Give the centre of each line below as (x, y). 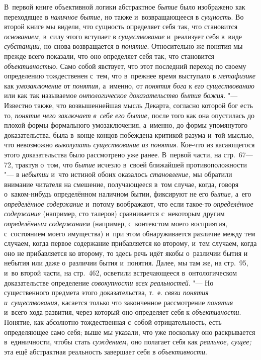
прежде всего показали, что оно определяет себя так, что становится (109, 56)
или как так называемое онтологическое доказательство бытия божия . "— (121, 95)
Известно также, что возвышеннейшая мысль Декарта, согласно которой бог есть (128, 105)
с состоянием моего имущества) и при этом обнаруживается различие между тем (130, 233)
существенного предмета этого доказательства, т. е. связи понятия (106, 292)
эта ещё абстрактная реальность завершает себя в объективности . (106, 351)
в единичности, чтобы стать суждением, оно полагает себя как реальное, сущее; (128, 342)
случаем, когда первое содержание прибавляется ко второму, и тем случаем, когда (130, 243)
